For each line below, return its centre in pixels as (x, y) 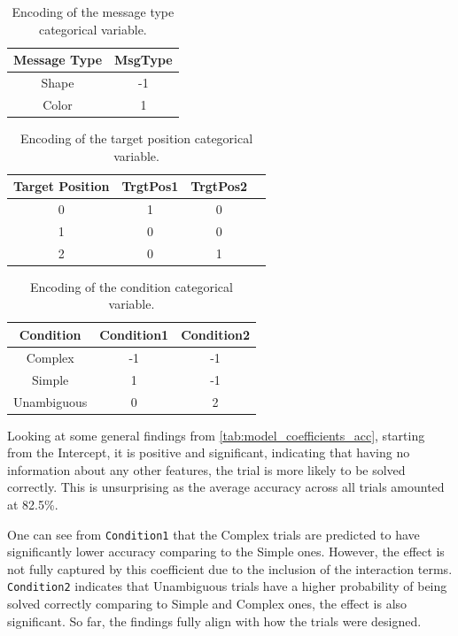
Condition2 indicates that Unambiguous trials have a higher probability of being (227, 586)
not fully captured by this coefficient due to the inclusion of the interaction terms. (230, 568)
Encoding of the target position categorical (137, 138)
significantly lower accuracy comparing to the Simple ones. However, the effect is (226, 552)
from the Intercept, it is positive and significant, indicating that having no (209, 452)
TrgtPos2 (219, 186)
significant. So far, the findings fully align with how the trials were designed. (214, 621)
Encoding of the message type (93, 11)
